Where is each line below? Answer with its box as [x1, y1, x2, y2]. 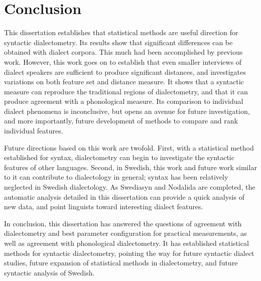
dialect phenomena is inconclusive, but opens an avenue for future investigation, [4, 105, 250, 116]
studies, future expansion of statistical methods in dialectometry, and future [4, 257, 238, 268]
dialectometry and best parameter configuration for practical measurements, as [4, 228, 247, 238]
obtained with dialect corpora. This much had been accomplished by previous [4, 47, 243, 57]
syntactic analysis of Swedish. [4, 267, 95, 277]
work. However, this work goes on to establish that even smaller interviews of [4, 56, 242, 67]
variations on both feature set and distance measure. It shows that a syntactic [4, 76, 244, 87]
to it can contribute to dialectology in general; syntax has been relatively [4, 172, 228, 182]
